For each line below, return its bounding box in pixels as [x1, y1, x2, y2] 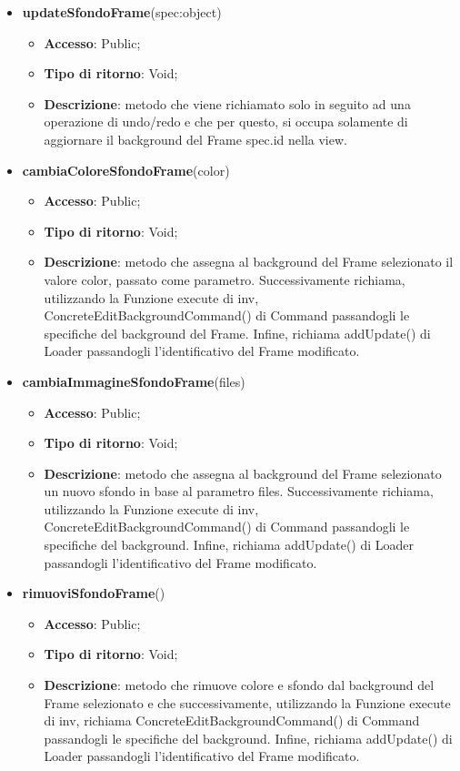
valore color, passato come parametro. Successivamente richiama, [44, 269, 405, 289]
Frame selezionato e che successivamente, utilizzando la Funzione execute [44, 693, 451, 712]
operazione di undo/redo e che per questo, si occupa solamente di [44, 112, 408, 131]
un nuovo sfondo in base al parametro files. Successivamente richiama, [44, 482, 434, 501]
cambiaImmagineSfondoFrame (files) [22, 371, 245, 391]
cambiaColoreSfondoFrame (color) [22, 160, 230, 179]
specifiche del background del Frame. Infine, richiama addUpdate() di [44, 323, 431, 342]
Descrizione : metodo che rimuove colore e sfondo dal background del [44, 675, 435, 695]
